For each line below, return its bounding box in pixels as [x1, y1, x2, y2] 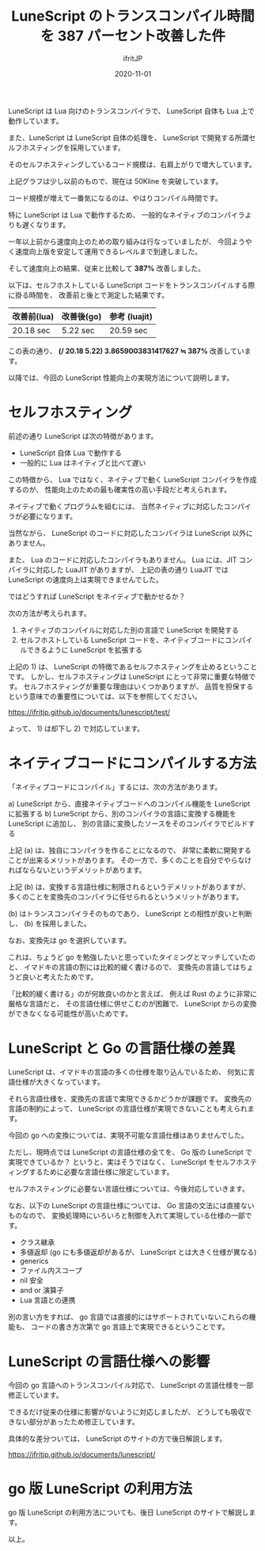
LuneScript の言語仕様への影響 [8, 1352, 210, 1370]
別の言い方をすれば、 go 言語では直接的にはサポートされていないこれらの [8, 1312, 249, 1321]
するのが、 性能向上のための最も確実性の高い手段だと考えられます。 [8, 485, 232, 494]
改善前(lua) [12, 310, 55, 321]
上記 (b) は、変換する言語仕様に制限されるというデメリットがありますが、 [8, 882, 251, 891]
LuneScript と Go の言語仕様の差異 [8, 1040, 236, 1057]
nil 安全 [19, 1275, 44, 1285]
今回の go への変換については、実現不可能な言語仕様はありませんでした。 [8, 1130, 249, 1140]
